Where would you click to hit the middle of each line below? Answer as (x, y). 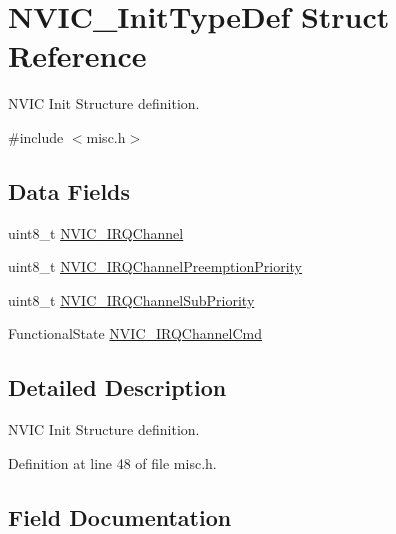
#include (36, 136)
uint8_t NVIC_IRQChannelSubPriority (131, 299)
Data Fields (69, 190)
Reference (77, 55)
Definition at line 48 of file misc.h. (112, 462)
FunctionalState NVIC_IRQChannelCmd (135, 333)
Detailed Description (117, 387)
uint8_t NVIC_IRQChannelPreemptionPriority (155, 266)
